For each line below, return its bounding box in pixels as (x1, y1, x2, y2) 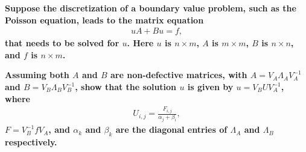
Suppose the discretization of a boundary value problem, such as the (5, 2, 296, 14)
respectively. (5, 135, 57, 148)
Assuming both (5, 68, 69, 81)
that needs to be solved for (5, 37, 120, 49)
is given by (187, 81, 234, 93)
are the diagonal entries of (115, 123, 228, 136)
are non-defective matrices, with (110, 68, 247, 81)
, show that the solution (75, 81, 177, 93)
